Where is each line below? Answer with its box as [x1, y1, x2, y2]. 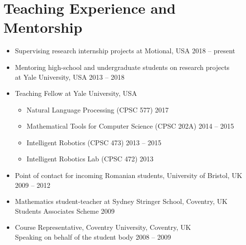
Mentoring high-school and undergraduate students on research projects [15, 62, 230, 72]
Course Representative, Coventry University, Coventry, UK [15, 222, 191, 232]
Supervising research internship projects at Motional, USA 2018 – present [15, 45, 235, 56]
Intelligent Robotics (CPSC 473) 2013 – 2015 [26, 137, 162, 147]
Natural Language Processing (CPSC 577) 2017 [26, 104, 169, 114]
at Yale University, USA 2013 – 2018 [15, 71, 124, 82]
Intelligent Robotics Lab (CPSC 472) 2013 [26, 154, 154, 164]
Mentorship [3, 17, 82, 37]
